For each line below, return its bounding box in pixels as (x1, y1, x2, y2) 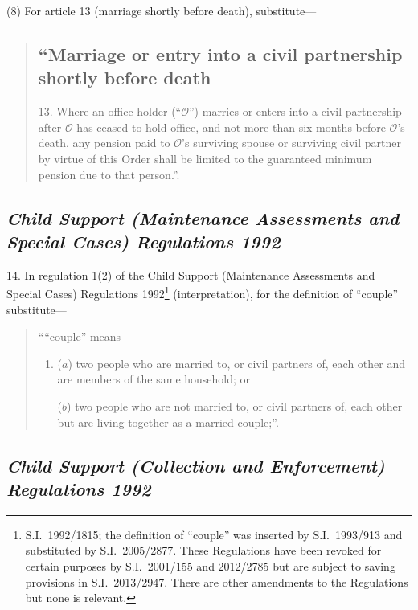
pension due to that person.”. (38, 166, 180, 182)
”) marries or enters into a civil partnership (189, 103, 402, 120)
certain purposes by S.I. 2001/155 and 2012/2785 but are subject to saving (25, 557, 395, 574)
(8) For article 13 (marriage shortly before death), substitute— (6, 2, 317, 18)
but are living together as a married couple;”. (57, 413, 279, 430)
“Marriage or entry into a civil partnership (38, 41, 403, 66)
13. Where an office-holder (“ (38, 103, 182, 120)
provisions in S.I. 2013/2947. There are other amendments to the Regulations (25, 573, 408, 590)
